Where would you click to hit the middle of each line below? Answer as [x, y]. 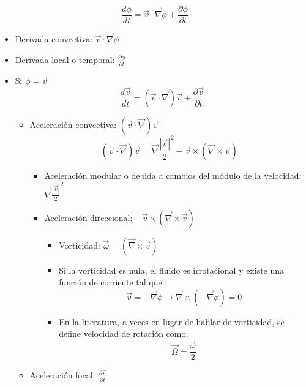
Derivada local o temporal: [65, 59]
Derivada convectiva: [54, 39]
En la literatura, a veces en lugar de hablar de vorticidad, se [172, 321]
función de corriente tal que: [112, 282]
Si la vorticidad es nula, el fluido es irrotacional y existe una [172, 270]
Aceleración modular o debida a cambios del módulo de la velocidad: [173, 175]
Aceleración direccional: [88, 217]
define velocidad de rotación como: [124, 333]
